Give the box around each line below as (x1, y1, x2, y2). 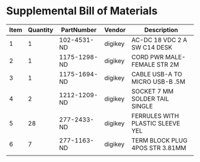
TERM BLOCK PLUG (131, 136, 187, 144)
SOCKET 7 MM (131, 87, 174, 95)
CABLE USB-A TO (131, 70, 183, 78)
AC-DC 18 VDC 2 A (131, 36, 187, 44)
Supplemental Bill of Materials (6, 4, 158, 18)
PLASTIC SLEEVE (131, 119, 180, 127)
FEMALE (131, 60, 155, 68)
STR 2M (157, 60, 180, 68)
